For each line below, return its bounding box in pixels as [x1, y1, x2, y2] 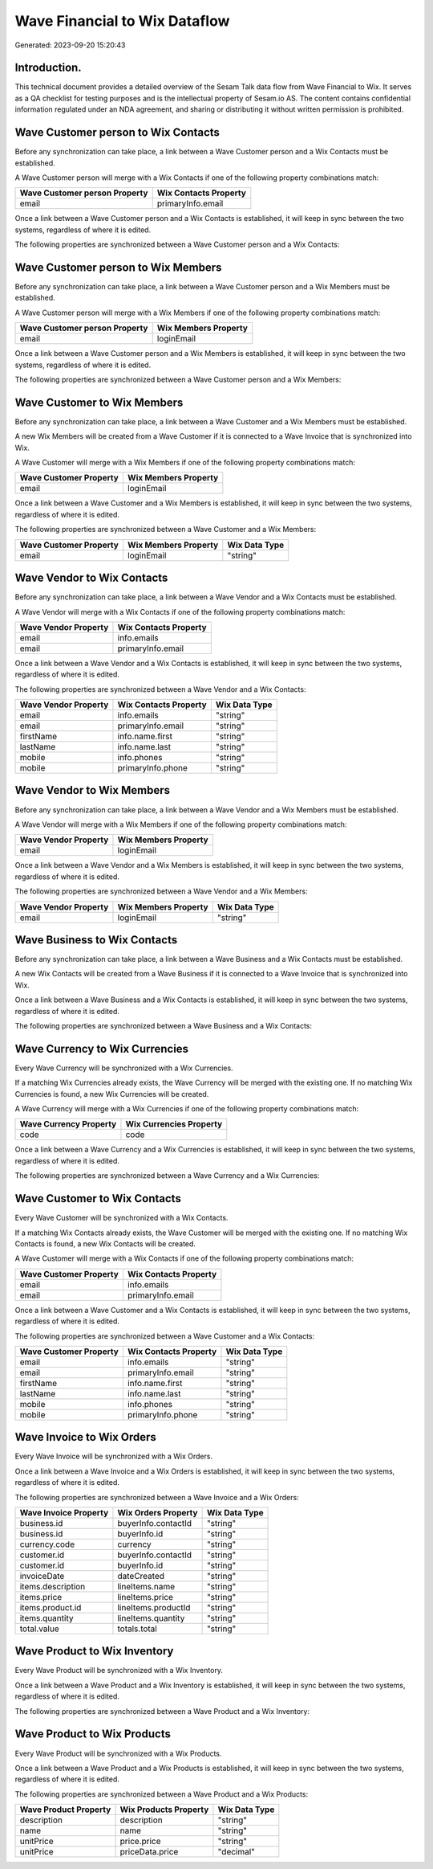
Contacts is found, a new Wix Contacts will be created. [14, 1238, 196, 1249]
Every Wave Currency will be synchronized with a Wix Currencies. [14, 1063, 233, 1073]
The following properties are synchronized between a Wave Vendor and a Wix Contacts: [14, 684, 306, 694]
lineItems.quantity [117, 1612, 185, 1623]
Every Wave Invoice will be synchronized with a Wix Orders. [14, 1451, 212, 1462]
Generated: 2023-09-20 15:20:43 [14, 40, 126, 50]
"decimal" [217, 1847, 256, 1858]
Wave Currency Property [19, 1119, 117, 1130]
